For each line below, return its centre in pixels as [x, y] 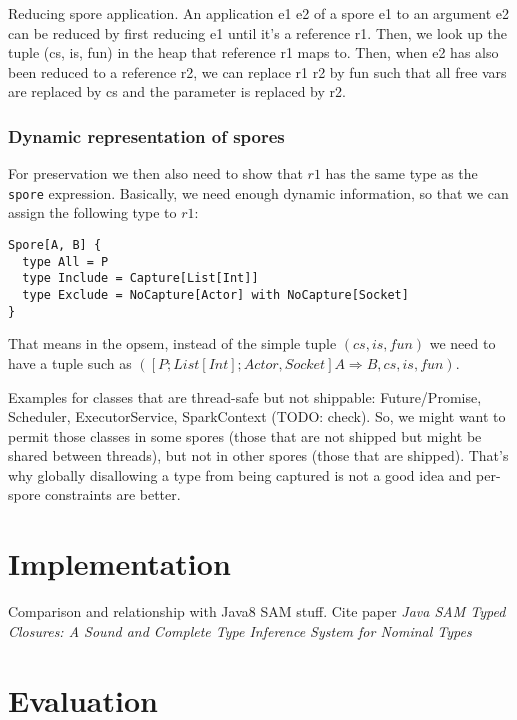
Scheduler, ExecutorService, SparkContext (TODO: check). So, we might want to [257, 416]
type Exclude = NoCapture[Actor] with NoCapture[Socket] [215, 295]
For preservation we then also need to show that [155, 173]
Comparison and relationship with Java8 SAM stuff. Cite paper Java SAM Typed [257, 611]
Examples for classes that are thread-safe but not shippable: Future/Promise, [245, 396]
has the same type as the [401, 173]
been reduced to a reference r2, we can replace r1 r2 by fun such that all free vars [257, 71]
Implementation [119, 563]
